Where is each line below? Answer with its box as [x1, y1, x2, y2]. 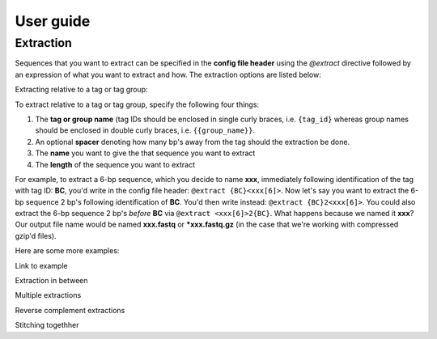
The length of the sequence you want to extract [35, 159, 196, 169]
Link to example [15, 261, 68, 270]
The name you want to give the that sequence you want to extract [35, 148, 256, 158]
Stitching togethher [15, 320, 80, 330]
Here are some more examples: [15, 246, 120, 256]
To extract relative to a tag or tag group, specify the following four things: [15, 100, 259, 109]
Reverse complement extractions [15, 305, 125, 315]
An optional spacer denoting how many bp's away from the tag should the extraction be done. [35, 137, 350, 146]
